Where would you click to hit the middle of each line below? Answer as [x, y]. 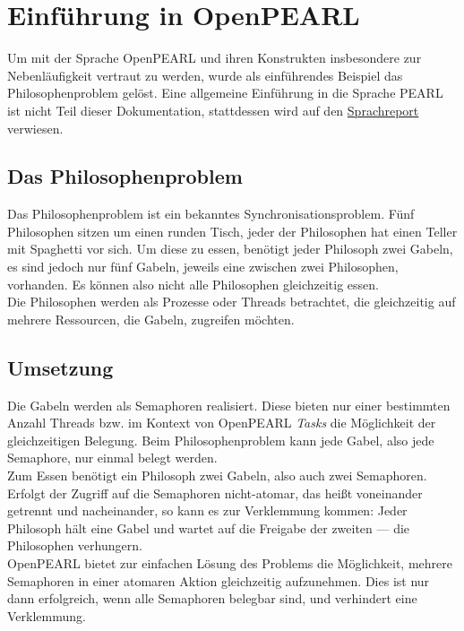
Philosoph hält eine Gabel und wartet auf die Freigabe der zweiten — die [209, 527]
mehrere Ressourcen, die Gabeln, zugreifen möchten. [151, 319]
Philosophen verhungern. [75, 545]
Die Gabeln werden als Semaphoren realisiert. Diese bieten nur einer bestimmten [229, 405]
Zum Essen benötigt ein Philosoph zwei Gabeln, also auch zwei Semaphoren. [217, 475]
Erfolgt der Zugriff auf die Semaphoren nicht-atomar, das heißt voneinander [215, 493]
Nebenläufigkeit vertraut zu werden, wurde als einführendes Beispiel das [205, 75]
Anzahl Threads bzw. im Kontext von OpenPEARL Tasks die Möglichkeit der [222, 423]
